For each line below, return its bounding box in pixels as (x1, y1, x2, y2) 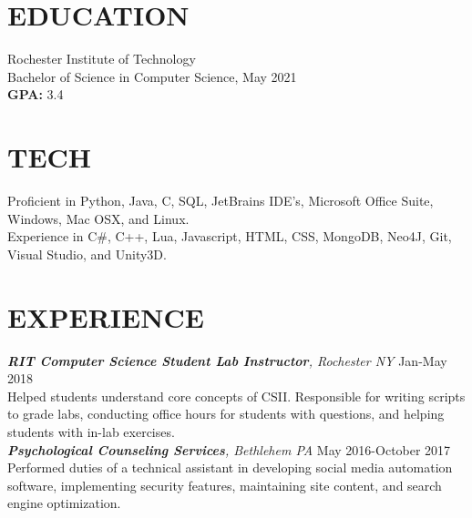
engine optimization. (7, 493, 121, 513)
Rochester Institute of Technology (7, 49, 196, 68)
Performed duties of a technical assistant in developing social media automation (7, 458, 453, 477)
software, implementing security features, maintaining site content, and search (7, 475, 442, 494)
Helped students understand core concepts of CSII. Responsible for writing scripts (7, 386, 466, 405)
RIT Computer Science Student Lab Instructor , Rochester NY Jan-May (7, 350, 447, 370)
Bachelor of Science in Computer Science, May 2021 (7, 66, 297, 86)
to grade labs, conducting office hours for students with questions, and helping (7, 404, 445, 423)
